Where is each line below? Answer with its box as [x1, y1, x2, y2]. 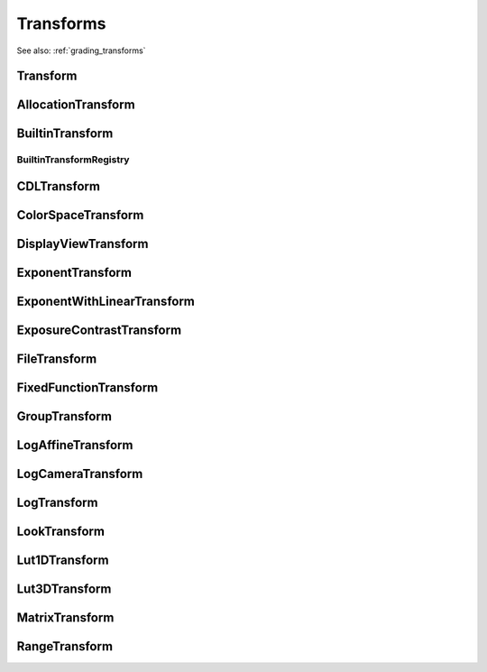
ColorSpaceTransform [16, 207, 144, 223]
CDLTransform [16, 179, 101, 194]
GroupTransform [16, 409, 113, 424]
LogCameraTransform [16, 466, 143, 482]
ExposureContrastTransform [16, 323, 182, 338]
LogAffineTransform [16, 437, 133, 453]
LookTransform [16, 524, 106, 539]
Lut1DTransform [16, 553, 109, 568]
